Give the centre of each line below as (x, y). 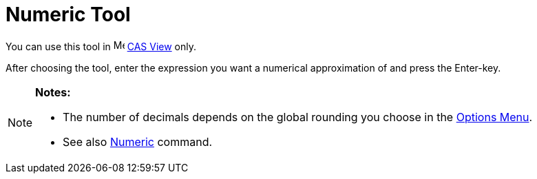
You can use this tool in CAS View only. (101, 46)
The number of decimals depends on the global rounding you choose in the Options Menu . (298, 117)
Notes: (53, 92)
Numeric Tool (68, 14)
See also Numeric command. (138, 141)
